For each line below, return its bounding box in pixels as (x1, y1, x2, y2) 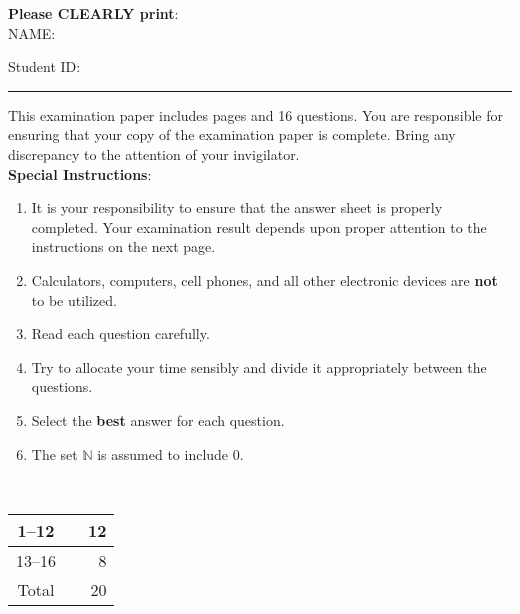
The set (31, 443, 78, 464)
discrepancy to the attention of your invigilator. (8, 143, 300, 164)
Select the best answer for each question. (31, 409, 285, 430)
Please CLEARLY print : (8, 3, 179, 23)
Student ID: (8, 56, 81, 77)
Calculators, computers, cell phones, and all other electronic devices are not (31, 269, 498, 290)
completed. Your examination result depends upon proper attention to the (31, 216, 487, 237)
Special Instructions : (8, 163, 152, 184)
